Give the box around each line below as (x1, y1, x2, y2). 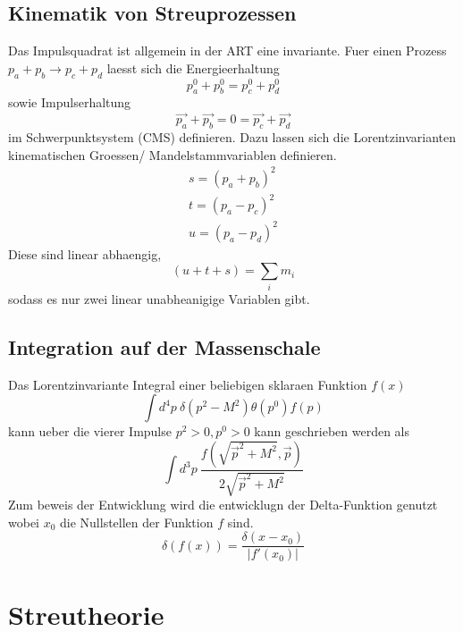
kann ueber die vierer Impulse (8, 422, 172, 441)
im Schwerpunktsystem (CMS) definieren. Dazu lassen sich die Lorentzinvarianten (8, 128, 457, 147)
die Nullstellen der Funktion (60, 512, 214, 531)
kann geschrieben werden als (254, 422, 410, 441)
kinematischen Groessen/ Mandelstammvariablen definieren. (8, 145, 337, 164)
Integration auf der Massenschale (8, 333, 321, 360)
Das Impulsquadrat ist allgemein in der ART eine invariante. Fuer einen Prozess (8, 41, 447, 60)
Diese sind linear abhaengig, (8, 244, 162, 263)
